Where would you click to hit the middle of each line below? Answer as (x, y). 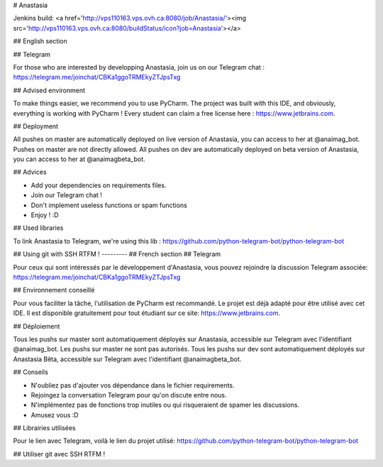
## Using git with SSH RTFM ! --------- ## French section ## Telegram (117, 254)
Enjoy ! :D (45, 215)
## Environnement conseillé (54, 290)
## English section (40, 41)
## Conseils (31, 372)
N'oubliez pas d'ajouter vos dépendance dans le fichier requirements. (133, 385)
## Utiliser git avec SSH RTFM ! (59, 454)
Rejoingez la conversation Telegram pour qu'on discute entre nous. (129, 395)
